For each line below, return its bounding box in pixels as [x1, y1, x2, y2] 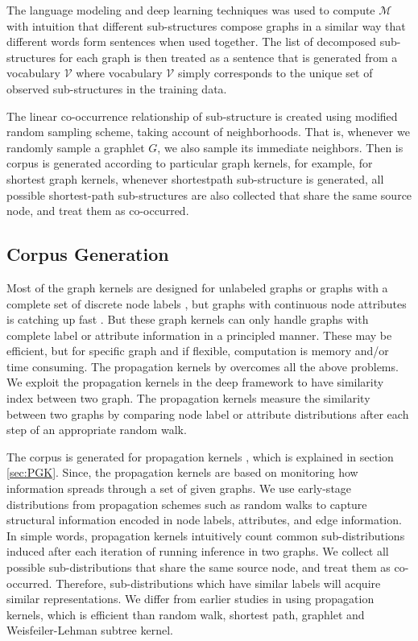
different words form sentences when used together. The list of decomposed [6, 33, 377, 50]
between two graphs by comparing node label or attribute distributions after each [6, 405, 409, 422]
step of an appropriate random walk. [6, 421, 187, 438]
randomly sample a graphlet [6, 139, 145, 155]
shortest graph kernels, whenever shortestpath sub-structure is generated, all [6, 170, 384, 187]
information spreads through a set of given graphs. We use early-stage [6, 480, 352, 497]
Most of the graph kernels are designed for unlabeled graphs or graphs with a [6, 279, 388, 296]
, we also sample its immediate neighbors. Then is [157, 139, 404, 155]
